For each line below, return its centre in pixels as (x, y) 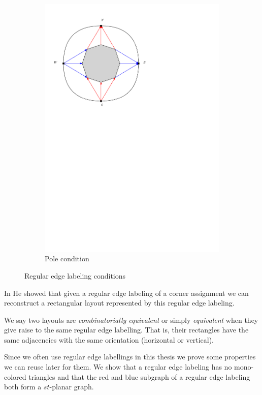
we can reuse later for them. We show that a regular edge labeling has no (118, 367)
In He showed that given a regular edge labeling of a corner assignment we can (126, 293)
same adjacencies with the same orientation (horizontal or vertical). (109, 339)
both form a (23, 387)
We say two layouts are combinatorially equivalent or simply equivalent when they (131, 320)
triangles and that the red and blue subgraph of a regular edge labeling (139, 376)
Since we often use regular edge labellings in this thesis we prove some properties (130, 357)
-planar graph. (72, 387)
